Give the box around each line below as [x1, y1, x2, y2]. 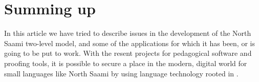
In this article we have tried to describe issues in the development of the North [4, 28, 251, 38]
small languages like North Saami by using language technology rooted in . [4, 68, 239, 78]
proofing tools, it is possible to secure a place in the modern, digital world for [4, 57, 247, 68]
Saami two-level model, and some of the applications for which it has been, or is [4, 37, 255, 48]
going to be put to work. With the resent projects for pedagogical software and [4, 48, 252, 58]
